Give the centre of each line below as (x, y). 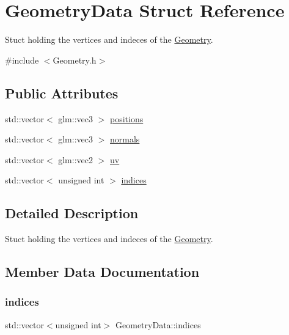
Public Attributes (62, 93)
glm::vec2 (75, 159)
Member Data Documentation (102, 272)
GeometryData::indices (158, 324)
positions (126, 118)
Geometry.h (75, 60)
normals (125, 139)
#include (22, 60)
